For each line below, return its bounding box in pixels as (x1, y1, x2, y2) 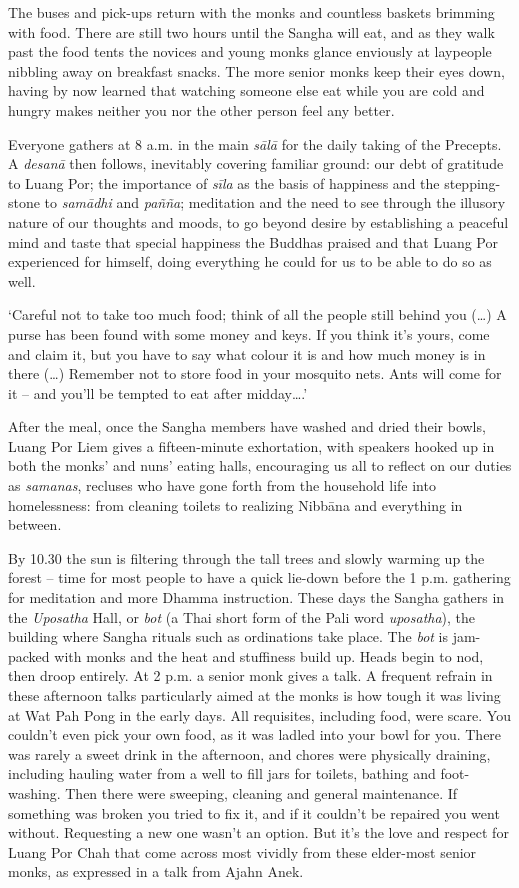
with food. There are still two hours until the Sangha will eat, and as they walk (8, 21, 495, 42)
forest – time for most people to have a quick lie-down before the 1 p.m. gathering (8, 567, 511, 588)
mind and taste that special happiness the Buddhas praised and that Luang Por (8, 231, 498, 252)
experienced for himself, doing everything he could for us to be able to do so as (8, 251, 492, 272)
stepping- (444, 172, 501, 193)
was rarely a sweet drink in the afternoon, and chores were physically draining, (8, 743, 491, 764)
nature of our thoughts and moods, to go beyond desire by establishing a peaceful (8, 211, 509, 232)
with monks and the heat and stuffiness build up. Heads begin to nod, (54, 645, 484, 666)
